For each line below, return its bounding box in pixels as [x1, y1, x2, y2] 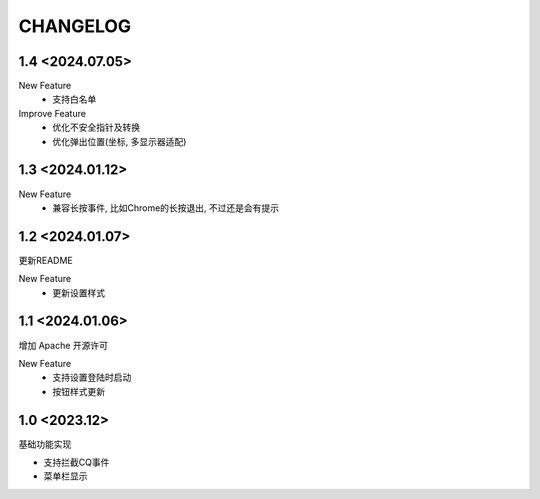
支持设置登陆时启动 [52, 371, 132, 384]
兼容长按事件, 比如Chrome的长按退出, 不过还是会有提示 [52, 201, 280, 214]
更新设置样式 [52, 286, 105, 299]
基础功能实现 [18, 438, 72, 450]
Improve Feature [18, 107, 87, 119]
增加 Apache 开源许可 [18, 339, 109, 351]
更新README [18, 254, 74, 266]
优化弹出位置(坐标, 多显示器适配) [52, 135, 187, 147]
